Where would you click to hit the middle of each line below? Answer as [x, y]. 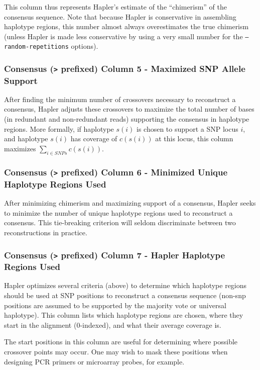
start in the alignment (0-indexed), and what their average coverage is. [113, 325]
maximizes [20, 148]
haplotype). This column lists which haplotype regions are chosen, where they [124, 315]
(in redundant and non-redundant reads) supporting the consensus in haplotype [127, 118]
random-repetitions [36, 47]
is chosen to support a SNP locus [187, 128]
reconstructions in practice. [46, 233]
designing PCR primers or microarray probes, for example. [94, 361]
